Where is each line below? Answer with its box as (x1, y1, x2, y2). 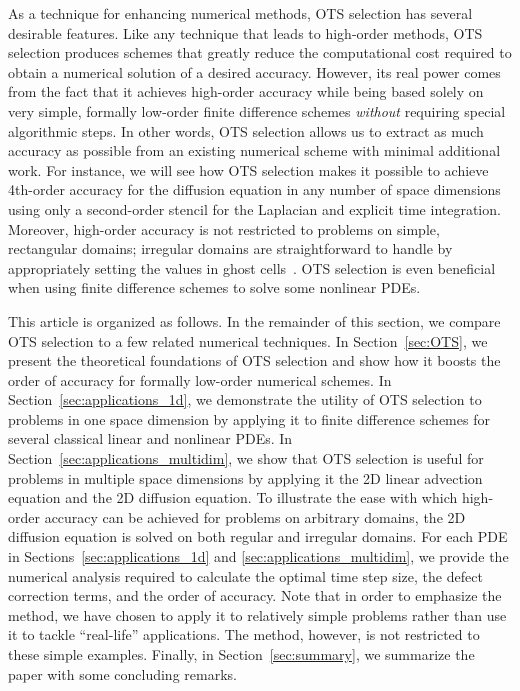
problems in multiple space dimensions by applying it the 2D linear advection (8, 467, 483, 488)
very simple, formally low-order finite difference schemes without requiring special (8, 100, 506, 121)
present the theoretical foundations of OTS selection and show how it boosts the (8, 350, 501, 371)
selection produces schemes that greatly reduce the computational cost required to (8, 42, 512, 63)
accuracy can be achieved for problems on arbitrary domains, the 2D (44, 506, 466, 527)
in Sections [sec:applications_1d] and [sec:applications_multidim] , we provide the (8, 546, 509, 567)
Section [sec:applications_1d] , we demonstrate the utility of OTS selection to (8, 389, 482, 410)
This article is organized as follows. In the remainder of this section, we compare (8, 310, 501, 331)
